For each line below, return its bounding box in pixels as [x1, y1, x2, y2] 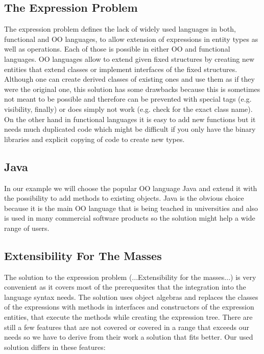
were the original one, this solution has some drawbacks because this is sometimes [4, 83, 260, 94]
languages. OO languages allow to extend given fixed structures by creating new [4, 53, 255, 64]
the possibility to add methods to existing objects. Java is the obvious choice [4, 193, 244, 203]
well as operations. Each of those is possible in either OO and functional [4, 43, 230, 54]
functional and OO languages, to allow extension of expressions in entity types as [4, 33, 258, 44]
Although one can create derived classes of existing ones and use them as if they [4, 74, 255, 84]
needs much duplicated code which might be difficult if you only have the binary [4, 124, 256, 134]
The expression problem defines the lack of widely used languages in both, [4, 23, 236, 34]
